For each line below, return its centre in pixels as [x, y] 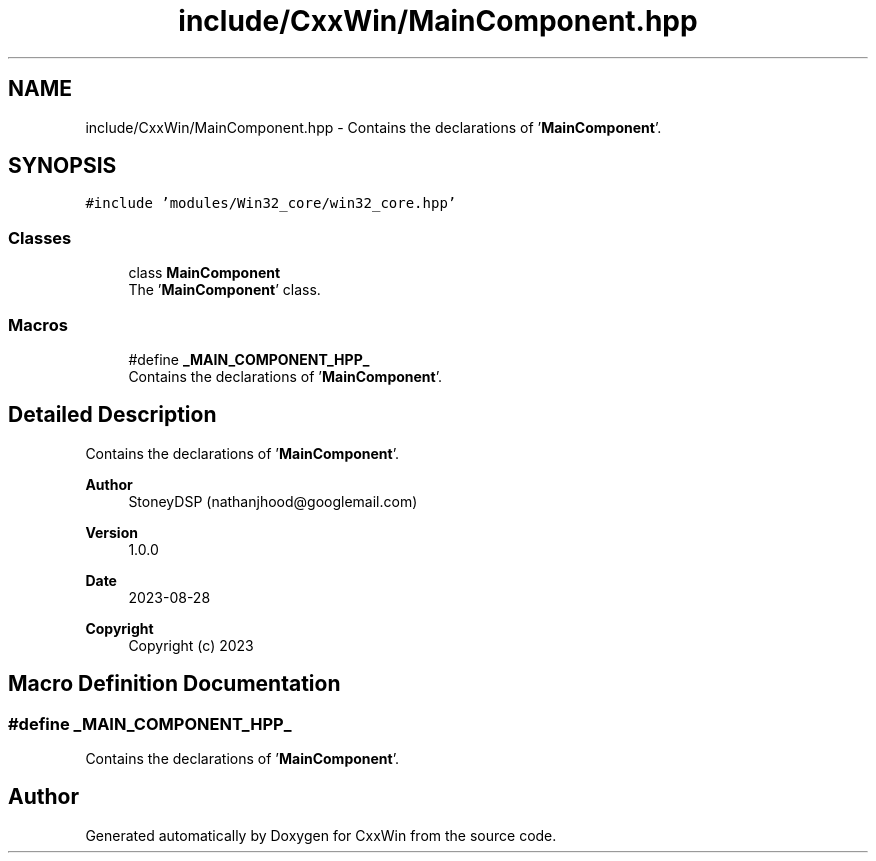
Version [111, 532]
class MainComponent [204, 273]
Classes [40, 237]
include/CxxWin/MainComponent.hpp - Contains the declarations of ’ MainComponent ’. [373, 127]
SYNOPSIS [62, 166]
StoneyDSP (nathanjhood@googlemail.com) [273, 501]
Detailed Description [112, 415]
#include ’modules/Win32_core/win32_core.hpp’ [271, 203]
